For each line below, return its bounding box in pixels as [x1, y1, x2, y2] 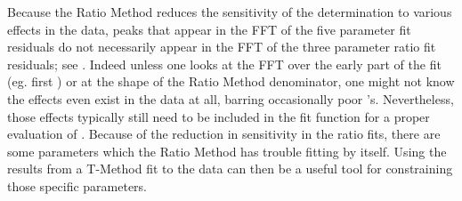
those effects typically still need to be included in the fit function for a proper [7, 107, 430, 125]
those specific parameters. [7, 176, 148, 195]
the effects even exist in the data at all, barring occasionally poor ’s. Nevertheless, [7, 89, 454, 108]
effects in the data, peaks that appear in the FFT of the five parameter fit [7, 20, 411, 38]
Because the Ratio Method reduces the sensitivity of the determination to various [7, 3, 452, 20]
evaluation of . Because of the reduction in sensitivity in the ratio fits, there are [7, 125, 441, 143]
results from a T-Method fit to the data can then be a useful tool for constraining [7, 159, 453, 178]
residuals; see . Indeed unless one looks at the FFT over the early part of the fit [7, 54, 442, 73]
